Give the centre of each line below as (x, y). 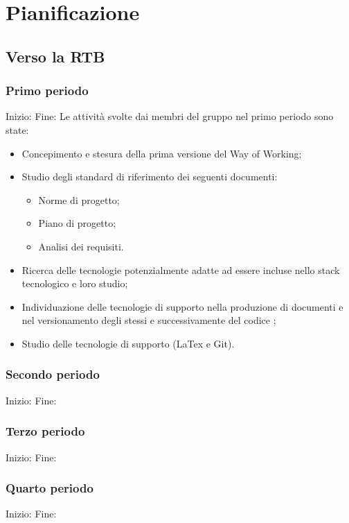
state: (17, 129)
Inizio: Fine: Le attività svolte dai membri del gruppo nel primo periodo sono (170, 116)
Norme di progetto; (79, 199)
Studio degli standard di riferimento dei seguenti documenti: (150, 177)
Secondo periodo (53, 374)
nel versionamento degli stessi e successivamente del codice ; (149, 320)
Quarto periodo (50, 488)
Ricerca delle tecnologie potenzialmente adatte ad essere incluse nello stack (181, 269)
